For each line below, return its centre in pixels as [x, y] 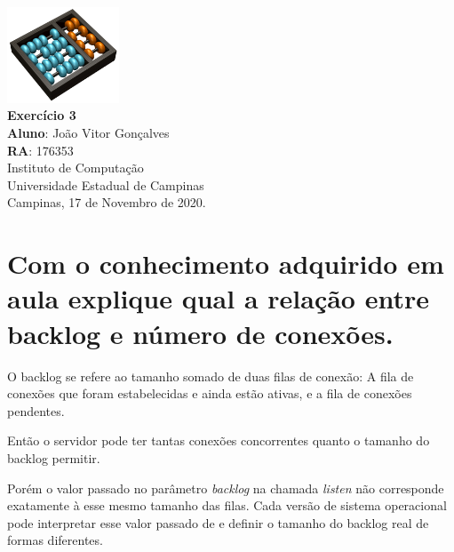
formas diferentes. [55, 540]
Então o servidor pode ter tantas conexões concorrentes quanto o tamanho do [219, 440]
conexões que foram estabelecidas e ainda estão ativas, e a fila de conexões [210, 393]
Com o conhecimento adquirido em [226, 264]
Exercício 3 [42, 115]
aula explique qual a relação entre [218, 298]
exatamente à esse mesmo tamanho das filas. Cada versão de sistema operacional [227, 505]
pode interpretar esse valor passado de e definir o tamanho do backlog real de [218, 522]
